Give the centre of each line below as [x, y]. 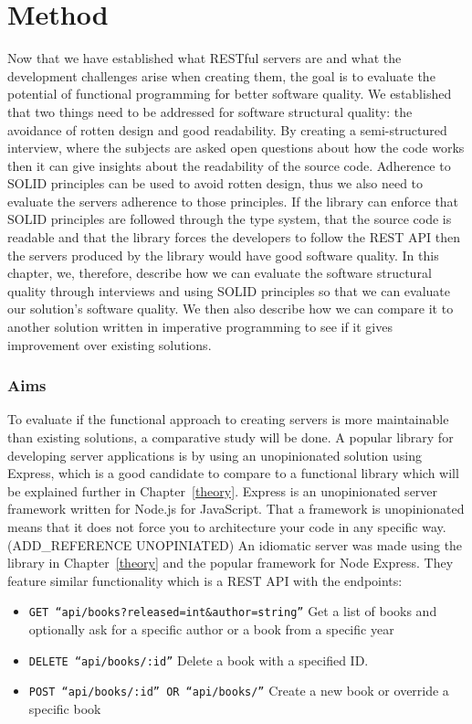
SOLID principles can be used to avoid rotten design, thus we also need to [215, 183]
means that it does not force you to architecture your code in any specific [213, 527]
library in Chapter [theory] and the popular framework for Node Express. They [231, 563]
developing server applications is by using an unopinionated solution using [215, 455]
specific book [65, 708]
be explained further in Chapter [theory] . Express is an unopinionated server [223, 490]
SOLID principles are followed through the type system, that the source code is [230, 219]
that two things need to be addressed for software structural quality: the [210, 111]
